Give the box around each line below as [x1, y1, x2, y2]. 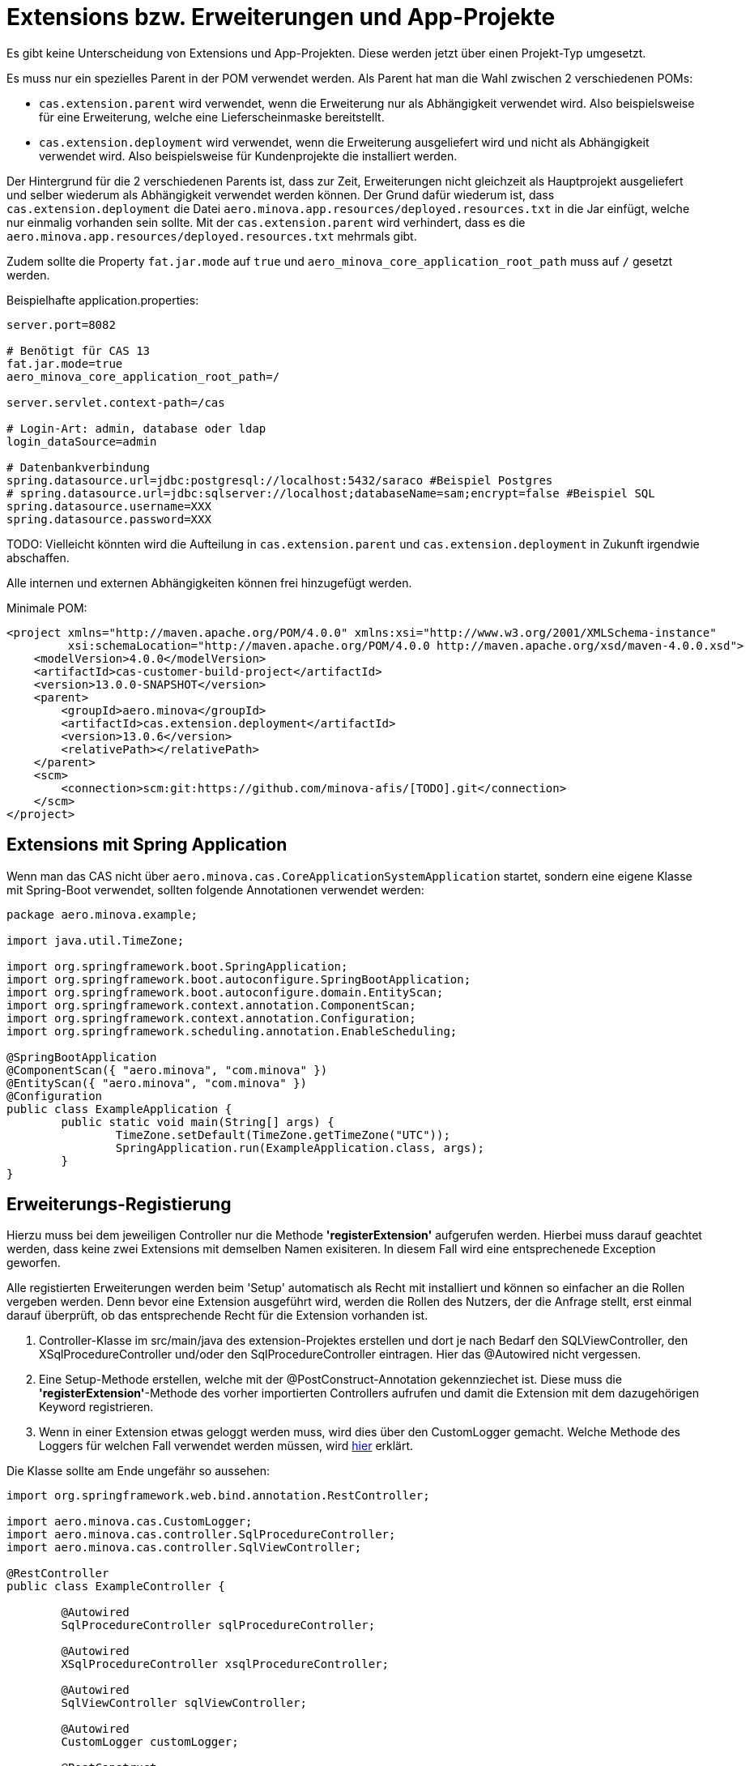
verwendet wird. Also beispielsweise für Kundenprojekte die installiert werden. [39, 148, 458, 163]
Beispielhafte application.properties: [6, 292, 199, 307]
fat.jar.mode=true [6, 356, 123, 370]
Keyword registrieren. [39, 1400, 154, 1414]
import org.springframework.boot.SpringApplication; [6, 959, 348, 973]
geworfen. [6, 1256, 61, 1270]
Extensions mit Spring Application [6, 834, 288, 855]
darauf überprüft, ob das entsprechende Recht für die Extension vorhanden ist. [6, 1308, 428, 1323]
